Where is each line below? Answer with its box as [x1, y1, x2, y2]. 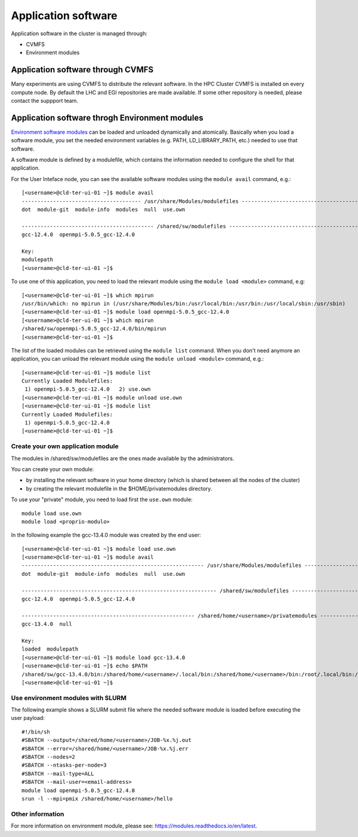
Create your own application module [11, 442, 119, 450]
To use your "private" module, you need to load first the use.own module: [11, 496, 193, 503]
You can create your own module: [11, 465, 94, 473]
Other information [11, 810, 64, 818]
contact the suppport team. [11, 97, 79, 105]
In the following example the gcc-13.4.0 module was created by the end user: [11, 532, 201, 539]
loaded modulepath [21, 646, 79, 652]
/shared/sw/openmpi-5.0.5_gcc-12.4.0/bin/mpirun [21, 326, 166, 332]
